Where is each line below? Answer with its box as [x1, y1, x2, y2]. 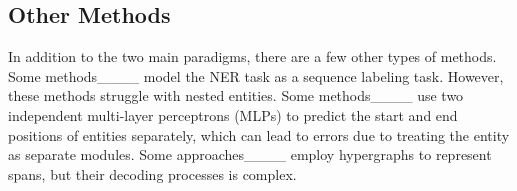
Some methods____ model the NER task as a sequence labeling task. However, [8, 65, 504, 86]
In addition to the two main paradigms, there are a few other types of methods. [8, 46, 497, 67]
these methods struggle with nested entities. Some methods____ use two [8, 85, 464, 106]
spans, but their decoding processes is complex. [8, 163, 297, 184]
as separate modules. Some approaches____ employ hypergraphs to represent [8, 144, 492, 165]
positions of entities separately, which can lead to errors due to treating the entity [8, 124, 510, 145]
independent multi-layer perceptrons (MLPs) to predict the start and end [8, 104, 458, 125]
